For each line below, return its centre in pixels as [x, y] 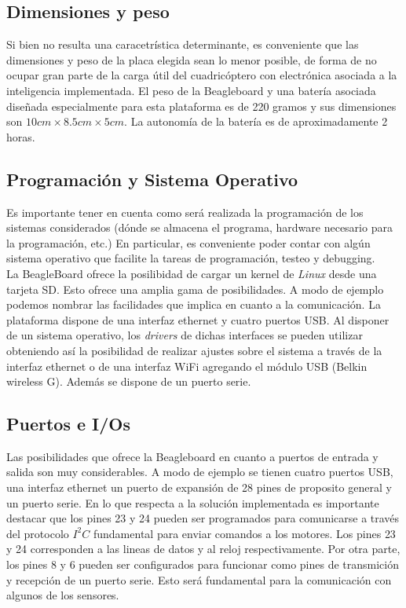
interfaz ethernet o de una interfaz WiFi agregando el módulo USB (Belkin [187, 366]
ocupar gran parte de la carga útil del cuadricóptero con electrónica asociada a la [202, 75]
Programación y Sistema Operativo [152, 179]
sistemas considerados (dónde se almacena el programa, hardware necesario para [199, 227]
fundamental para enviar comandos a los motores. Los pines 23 [244, 533]
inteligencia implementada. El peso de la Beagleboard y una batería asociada [191, 90]
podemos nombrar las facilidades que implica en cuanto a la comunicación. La [194, 304]
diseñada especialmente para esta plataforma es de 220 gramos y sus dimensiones [201, 106]
